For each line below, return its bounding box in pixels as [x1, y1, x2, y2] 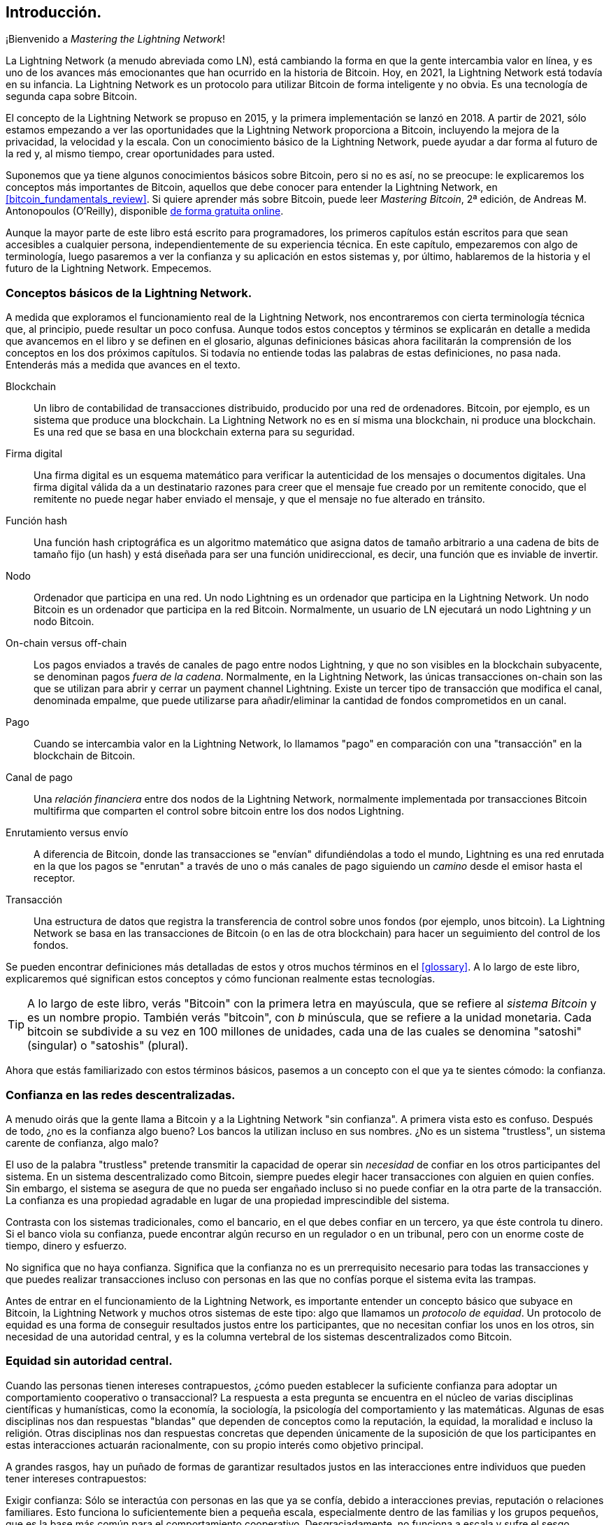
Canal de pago [6, 771, 73, 784]
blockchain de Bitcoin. [34, 750, 136, 762]
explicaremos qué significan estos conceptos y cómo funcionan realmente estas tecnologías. [6, 973, 436, 985]
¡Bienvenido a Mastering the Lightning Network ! [6, 33, 226, 45]
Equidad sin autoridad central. [6, 1354, 173, 1368]
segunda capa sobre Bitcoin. [6, 90, 138, 103]
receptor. [34, 872, 76, 885]
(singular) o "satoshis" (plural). [27, 1038, 189, 1053]
